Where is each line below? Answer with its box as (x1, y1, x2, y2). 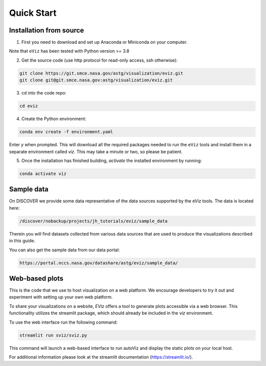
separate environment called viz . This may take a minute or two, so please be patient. (9, 148, 183, 155)
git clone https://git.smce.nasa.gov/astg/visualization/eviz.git (19, 70, 183, 76)
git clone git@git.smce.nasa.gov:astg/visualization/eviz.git (19, 77, 173, 83)
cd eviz (19, 103, 38, 109)
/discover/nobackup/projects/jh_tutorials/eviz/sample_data (19, 218, 168, 224)
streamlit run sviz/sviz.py (19, 333, 87, 338)
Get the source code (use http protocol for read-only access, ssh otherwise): (21, 57, 178, 63)
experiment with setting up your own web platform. (9, 294, 113, 300)
